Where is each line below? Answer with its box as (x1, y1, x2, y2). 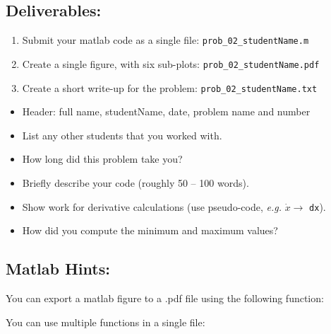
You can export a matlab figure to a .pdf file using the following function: (6, 291, 324, 305)
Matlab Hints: (6, 258, 110, 280)
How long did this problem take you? (22, 151, 183, 166)
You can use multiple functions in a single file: (6, 314, 205, 329)
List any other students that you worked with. (22, 127, 222, 142)
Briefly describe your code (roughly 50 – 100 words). (22, 175, 249, 190)
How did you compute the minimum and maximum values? (22, 223, 278, 238)
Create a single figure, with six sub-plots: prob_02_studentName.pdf (22, 56, 320, 71)
